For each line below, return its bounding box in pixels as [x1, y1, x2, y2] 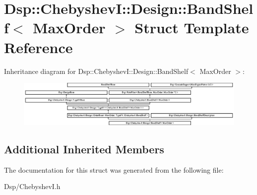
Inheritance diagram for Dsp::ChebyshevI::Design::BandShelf [4, 65, 189, 76]
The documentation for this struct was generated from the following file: [4, 164, 224, 175]
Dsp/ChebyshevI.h [4, 181, 61, 192]
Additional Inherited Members [4, 141, 164, 156]
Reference [4, 37, 73, 57]
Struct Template [134, 17, 249, 38]
